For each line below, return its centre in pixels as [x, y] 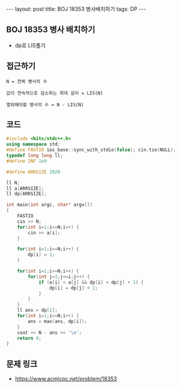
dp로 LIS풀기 [30, 45]
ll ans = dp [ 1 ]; [38, 311]
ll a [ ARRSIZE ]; [25, 188]
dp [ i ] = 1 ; [41, 255]
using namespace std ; [33, 144]
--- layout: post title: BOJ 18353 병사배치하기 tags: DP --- [76, 9]
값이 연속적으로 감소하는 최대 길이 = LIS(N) [55, 93]
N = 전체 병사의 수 [27, 81]
